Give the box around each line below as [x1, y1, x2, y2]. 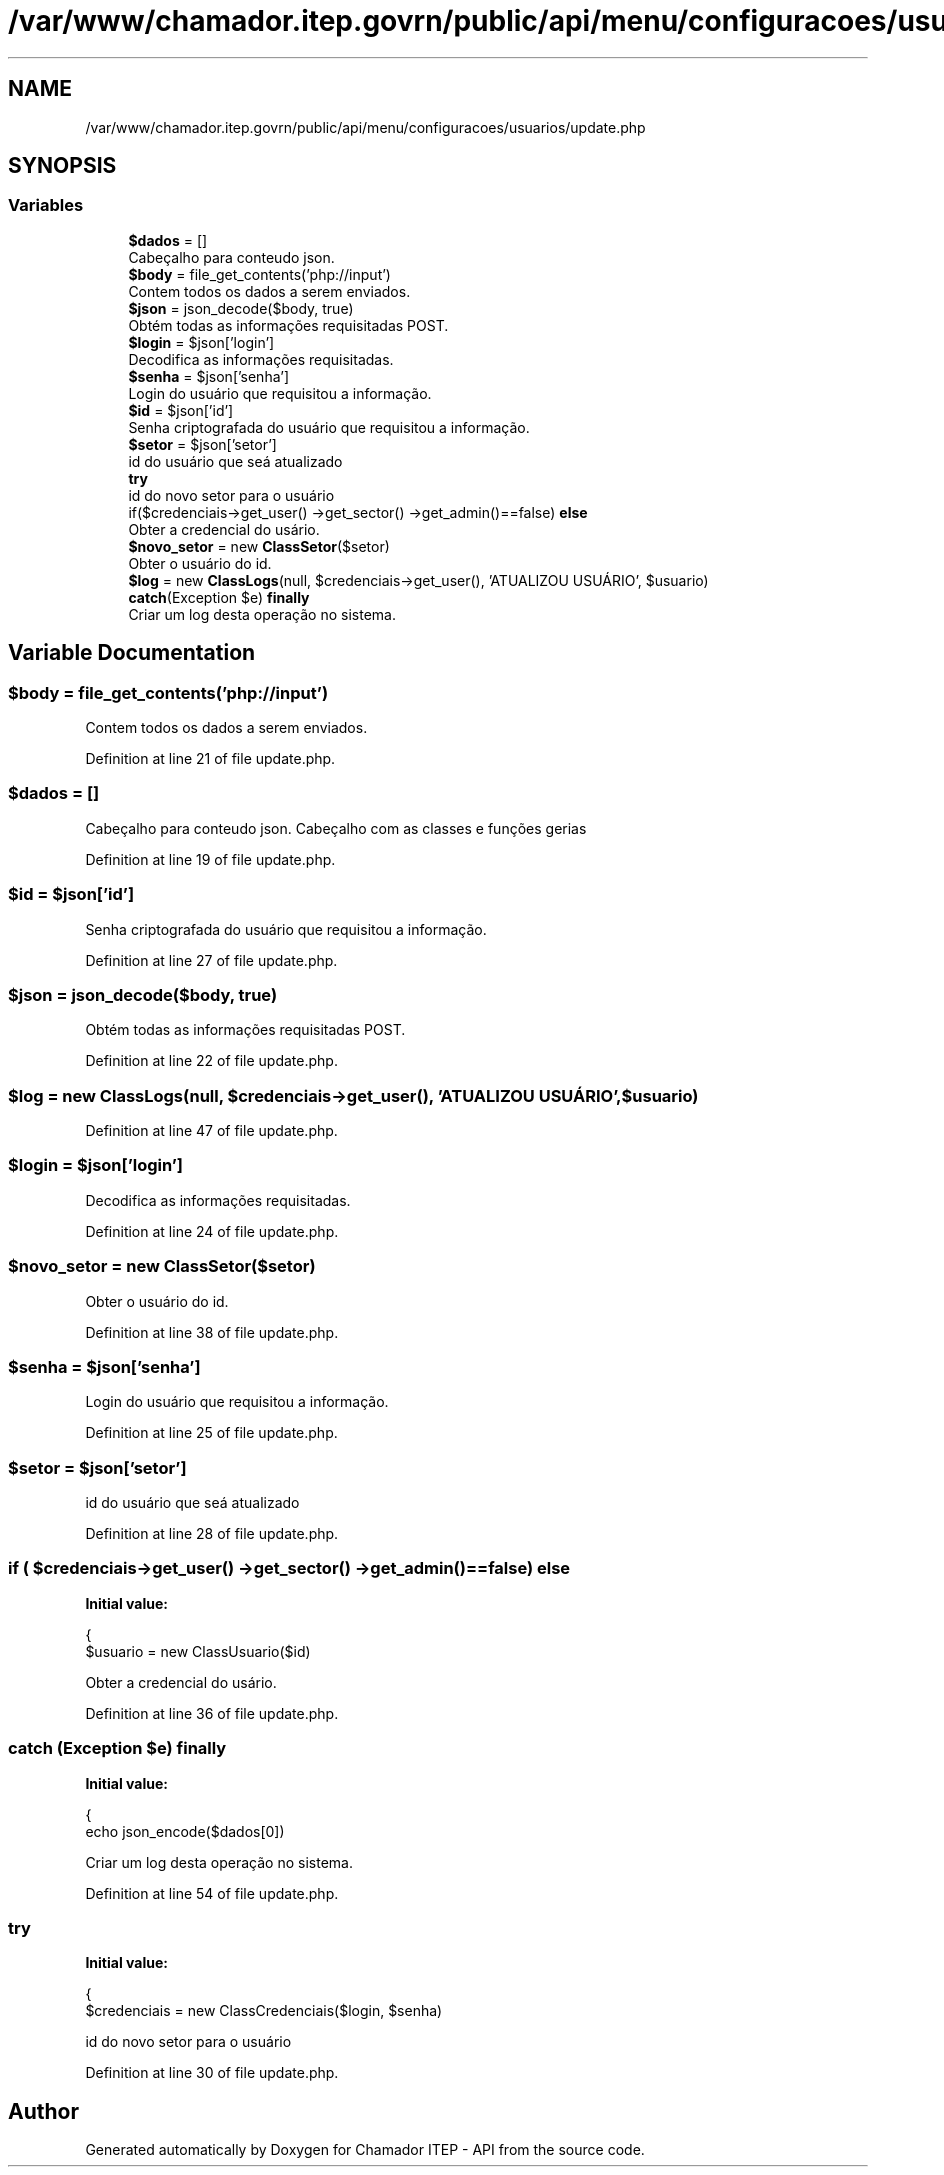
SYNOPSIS [8, 153, 117, 179]
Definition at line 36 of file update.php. [85, 1704, 339, 1722]
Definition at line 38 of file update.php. [85, 1323, 339, 1341]
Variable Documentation [8, 640, 256, 666]
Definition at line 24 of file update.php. [85, 1222, 339, 1240]
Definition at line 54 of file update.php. [85, 1884, 339, 1902]
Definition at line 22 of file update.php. [85, 1052, 338, 1070]
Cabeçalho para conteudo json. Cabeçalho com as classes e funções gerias [85, 819, 587, 837]
